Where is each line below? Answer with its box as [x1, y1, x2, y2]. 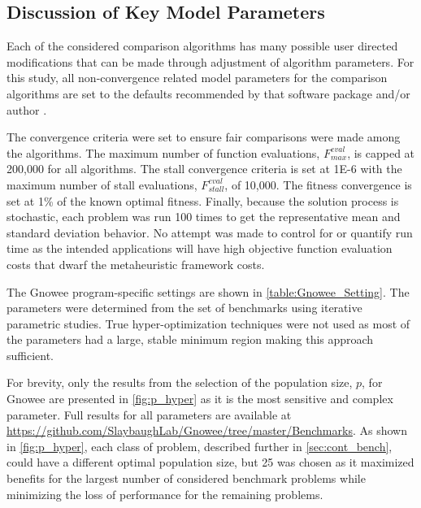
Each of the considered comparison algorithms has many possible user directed [7, 37, 398, 54]
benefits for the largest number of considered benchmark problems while [7, 470, 366, 487]
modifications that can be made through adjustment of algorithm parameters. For [7, 53, 414, 70]
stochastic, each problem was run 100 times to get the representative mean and [7, 208, 401, 225]
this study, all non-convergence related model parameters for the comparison [7, 69, 388, 86]
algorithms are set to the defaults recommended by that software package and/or [7, 85, 410, 102]
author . [7, 101, 47, 118]
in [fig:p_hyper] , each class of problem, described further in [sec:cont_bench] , [7, 437, 393, 454]
